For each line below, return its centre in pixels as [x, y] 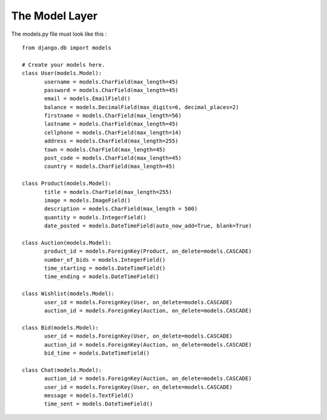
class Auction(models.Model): [67, 243]
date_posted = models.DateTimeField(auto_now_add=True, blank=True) [148, 226]
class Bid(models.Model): [61, 328]
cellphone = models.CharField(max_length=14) [113, 132]
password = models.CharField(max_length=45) [111, 90]
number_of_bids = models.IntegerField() [105, 260]
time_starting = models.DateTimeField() [105, 268]
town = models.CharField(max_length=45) [105, 149]
